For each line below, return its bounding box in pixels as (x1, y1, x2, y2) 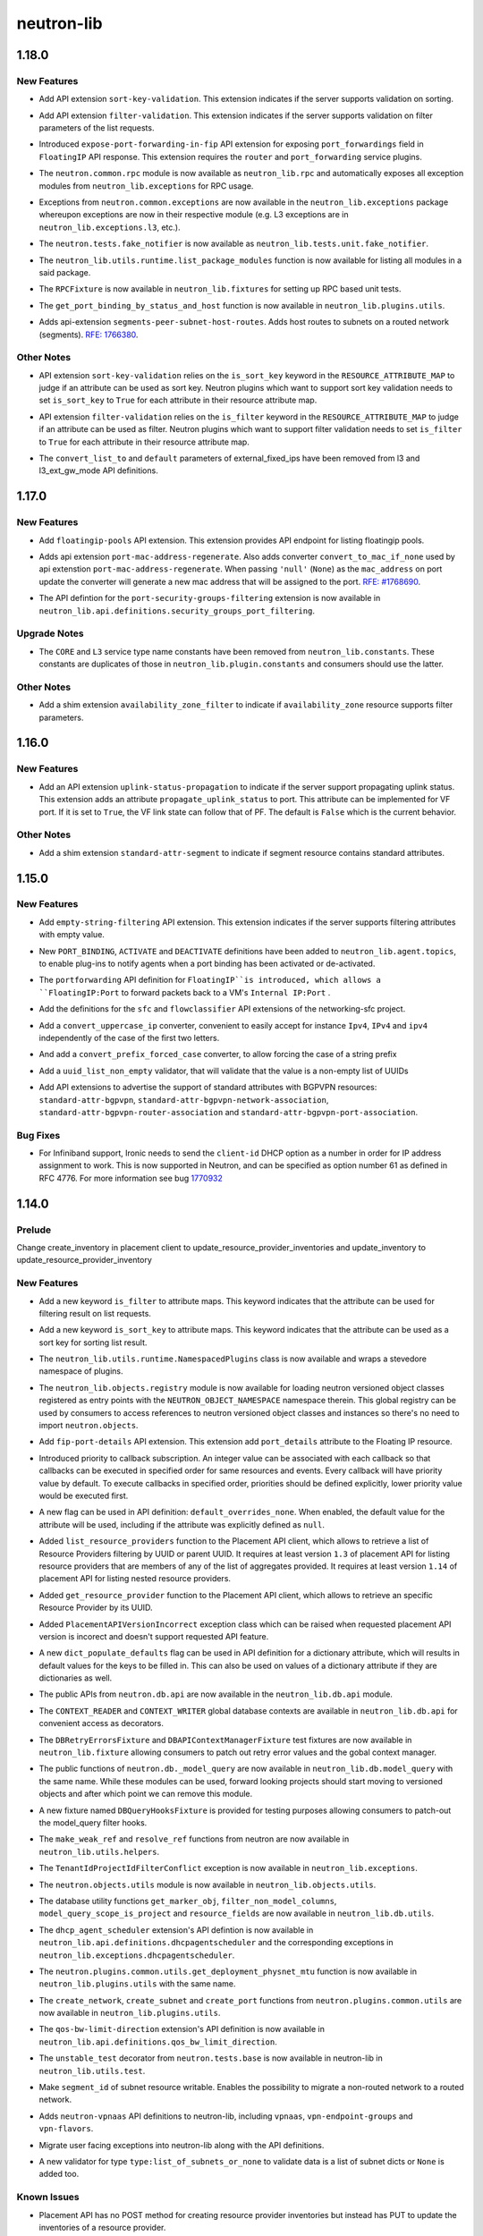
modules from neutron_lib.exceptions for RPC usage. (38, 180, 254, 191)
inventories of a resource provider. (38, 2222, 166, 2232)
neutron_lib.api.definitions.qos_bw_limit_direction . (38, 2036, 277, 2047)
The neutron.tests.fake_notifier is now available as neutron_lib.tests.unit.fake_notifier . (38, 238, 429, 250)
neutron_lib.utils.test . (38, 2065, 146, 2076)
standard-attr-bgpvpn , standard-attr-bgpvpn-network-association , (38, 1094, 329, 1105)
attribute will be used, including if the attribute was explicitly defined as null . (38, 1519, 326, 1529)
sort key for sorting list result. (38, 1337, 148, 1348)
